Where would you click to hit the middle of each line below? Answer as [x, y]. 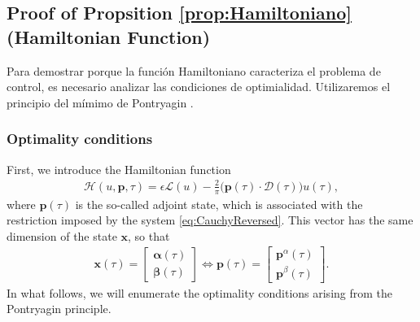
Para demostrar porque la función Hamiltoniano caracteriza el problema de [194, 70]
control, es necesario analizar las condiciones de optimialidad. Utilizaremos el [199, 87]
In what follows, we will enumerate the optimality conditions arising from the [200, 292]
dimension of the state [62, 235]
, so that [149, 235]
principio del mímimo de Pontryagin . [100, 102]
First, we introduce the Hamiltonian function [119, 169]
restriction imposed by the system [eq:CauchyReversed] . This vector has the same [210, 220]
